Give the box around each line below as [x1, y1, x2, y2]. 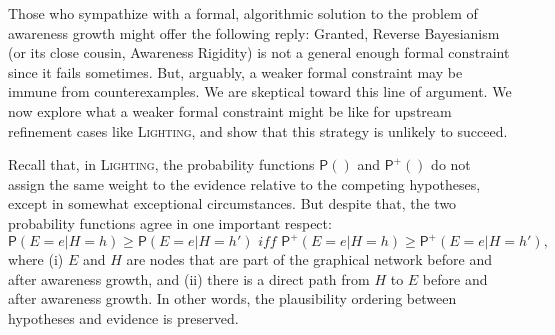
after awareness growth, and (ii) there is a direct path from [8, 268, 370, 289]
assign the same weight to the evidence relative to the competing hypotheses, [8, 173, 481, 194]
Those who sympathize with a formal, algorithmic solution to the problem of [8, 3, 478, 23]
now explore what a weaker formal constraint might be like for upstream [8, 100, 452, 121]
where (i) [8, 249, 64, 270]
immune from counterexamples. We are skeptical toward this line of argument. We [8, 81, 512, 102]
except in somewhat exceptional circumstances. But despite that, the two [8, 193, 457, 214]
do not [431, 154, 471, 175]
